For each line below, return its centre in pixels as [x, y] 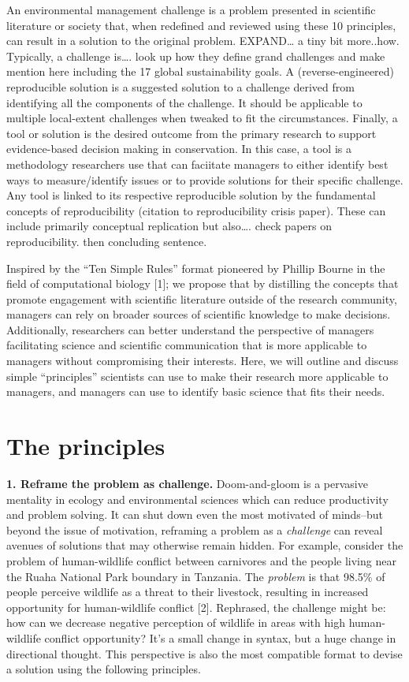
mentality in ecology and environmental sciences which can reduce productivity [197, 499]
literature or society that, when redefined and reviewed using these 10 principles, [201, 25]
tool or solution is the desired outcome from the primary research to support [191, 133]
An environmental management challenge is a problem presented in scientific [191, 9]
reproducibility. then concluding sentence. [107, 241]
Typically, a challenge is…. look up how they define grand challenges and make [196, 56]
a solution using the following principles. [104, 669]
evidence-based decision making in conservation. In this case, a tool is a [179, 149]
